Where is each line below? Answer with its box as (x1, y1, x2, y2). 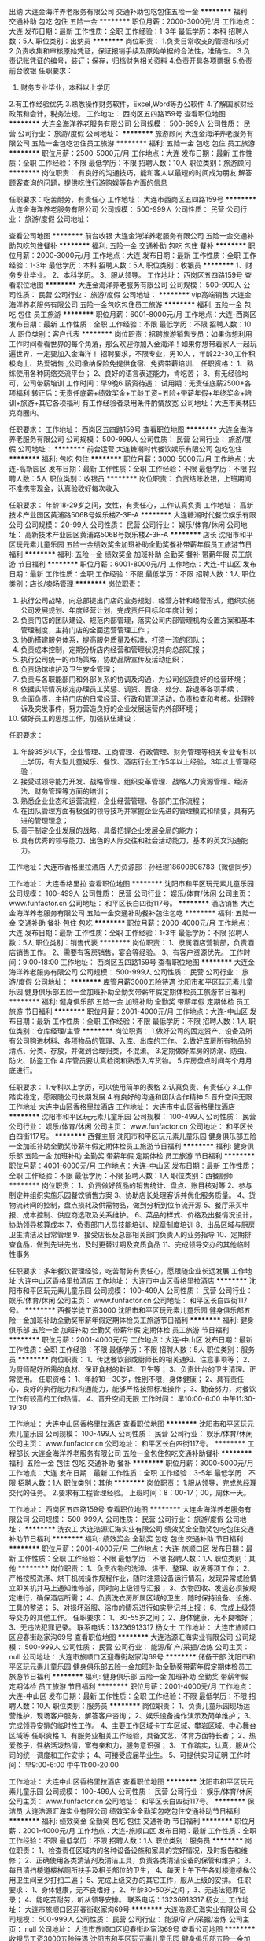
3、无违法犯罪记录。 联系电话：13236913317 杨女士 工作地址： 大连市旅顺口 (9, 1622, 256, 1632)
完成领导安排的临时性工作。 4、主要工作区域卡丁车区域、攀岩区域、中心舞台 (9, 1721, 256, 1730)
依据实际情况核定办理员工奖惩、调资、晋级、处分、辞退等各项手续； (20, 684, 241, 694)
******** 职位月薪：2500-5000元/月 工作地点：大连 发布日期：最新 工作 (9, 149, 246, 157)
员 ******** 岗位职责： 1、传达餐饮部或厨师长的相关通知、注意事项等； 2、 (9, 1355, 255, 1364)
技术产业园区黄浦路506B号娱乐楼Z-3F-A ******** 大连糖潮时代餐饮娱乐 (9, 510, 243, 519)
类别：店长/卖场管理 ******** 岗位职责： (9, 579, 143, 588)
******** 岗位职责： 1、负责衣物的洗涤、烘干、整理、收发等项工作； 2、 (17, 1563, 255, 1573)
